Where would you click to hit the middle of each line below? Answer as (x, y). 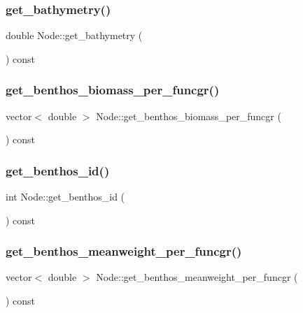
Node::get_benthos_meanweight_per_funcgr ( (197, 277)
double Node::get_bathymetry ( (74, 35)
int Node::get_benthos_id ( (65, 197)
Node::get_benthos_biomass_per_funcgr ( (189, 116)
